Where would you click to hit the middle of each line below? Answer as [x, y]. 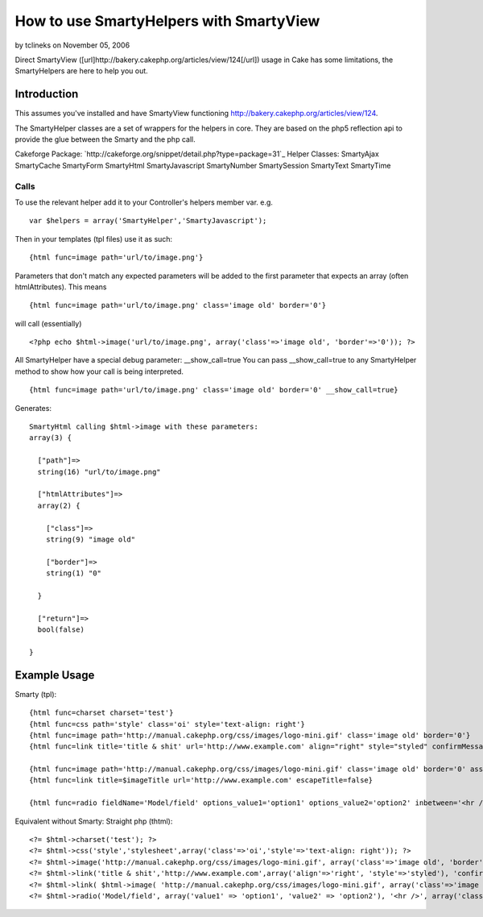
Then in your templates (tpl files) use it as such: [94, 239]
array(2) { [59, 505]
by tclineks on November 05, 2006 [72, 45]
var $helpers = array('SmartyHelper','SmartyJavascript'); [148, 221]
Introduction [47, 94]
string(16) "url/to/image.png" [99, 472]
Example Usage [55, 675]
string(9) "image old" [91, 539]
